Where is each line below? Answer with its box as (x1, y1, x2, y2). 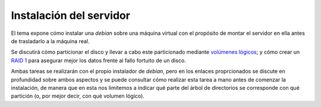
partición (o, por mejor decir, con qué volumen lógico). (11, 92, 145, 100)
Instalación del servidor (11, 9, 131, 22)
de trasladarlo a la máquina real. (11, 37, 90, 44)
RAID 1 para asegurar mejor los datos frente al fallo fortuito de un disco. (11, 57, 187, 64)
